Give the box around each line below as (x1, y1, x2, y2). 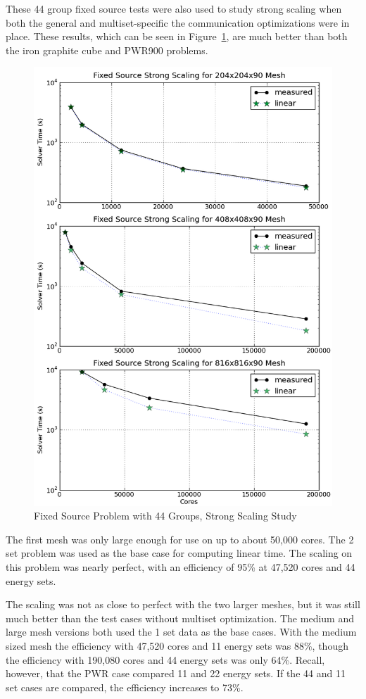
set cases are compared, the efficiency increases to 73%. (6, 679, 244, 694)
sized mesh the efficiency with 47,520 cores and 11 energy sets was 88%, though (6, 638, 348, 653)
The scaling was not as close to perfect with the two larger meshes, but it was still (6, 597, 360, 612)
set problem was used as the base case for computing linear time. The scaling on (6, 546, 353, 560)
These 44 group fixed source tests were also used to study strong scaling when (6, 1, 342, 15)
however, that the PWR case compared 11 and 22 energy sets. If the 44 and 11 (6, 666, 346, 681)
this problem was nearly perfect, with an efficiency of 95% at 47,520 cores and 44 (6, 559, 355, 574)
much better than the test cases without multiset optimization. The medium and (6, 610, 354, 625)
